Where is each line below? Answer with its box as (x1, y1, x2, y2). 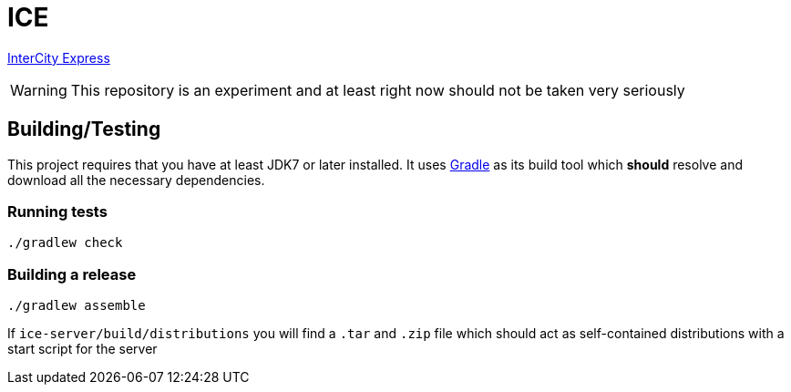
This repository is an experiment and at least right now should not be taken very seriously (70, 80, 685, 99)
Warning (10, 80, 67, 99)
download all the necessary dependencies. (7, 171, 265, 188)
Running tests (7, 201, 108, 221)
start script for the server (7, 341, 158, 357)
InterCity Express (7, 49, 110, 66)
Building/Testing (7, 118, 161, 141)
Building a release (7, 264, 137, 284)
